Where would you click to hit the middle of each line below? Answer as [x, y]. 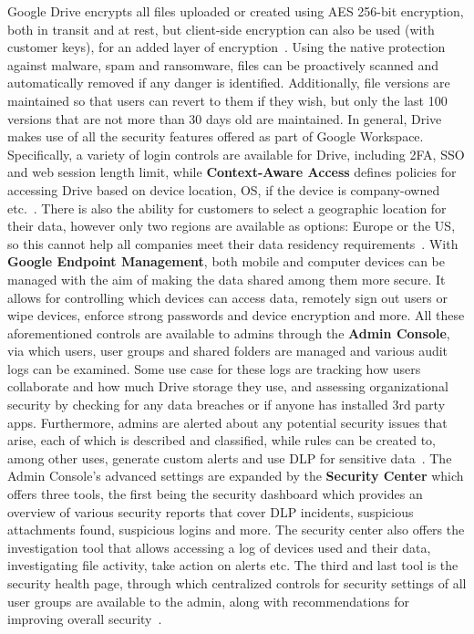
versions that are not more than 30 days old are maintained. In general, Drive [225, 118]
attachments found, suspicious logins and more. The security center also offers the [236, 530]
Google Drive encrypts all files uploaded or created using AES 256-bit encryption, [236, 11]
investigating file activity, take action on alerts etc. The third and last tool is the [233, 565]
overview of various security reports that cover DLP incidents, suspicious [211, 511]
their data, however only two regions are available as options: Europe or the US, [232, 226]
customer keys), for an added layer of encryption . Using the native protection [227, 47]
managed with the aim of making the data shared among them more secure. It [227, 279]
